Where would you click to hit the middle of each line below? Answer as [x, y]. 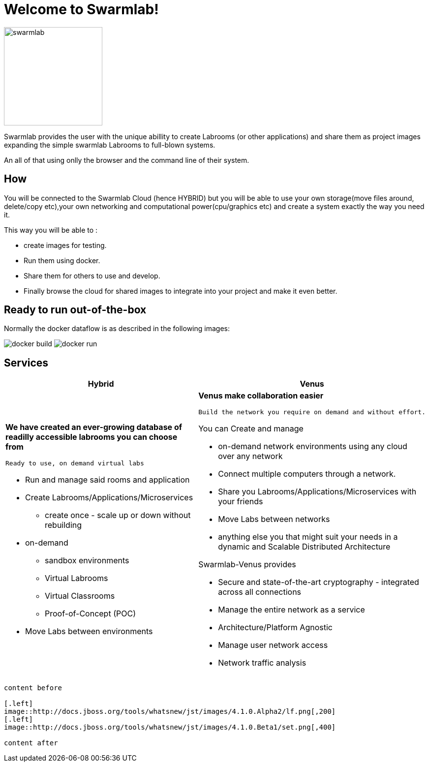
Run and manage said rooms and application [107, 480]
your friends [241, 502]
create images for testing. [65, 245]
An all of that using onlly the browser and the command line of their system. [127, 160]
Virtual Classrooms [80, 596]
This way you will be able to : [51, 230]
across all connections [260, 592]
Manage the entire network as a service [291, 610]
